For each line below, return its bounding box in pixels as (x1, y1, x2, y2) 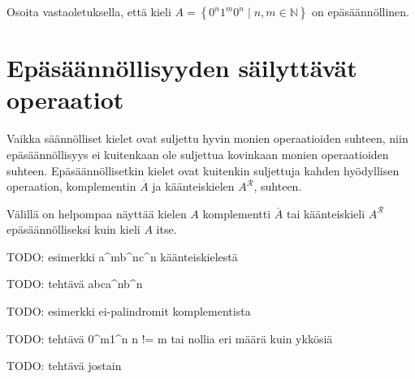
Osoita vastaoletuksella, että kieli (6, 3, 171, 19)
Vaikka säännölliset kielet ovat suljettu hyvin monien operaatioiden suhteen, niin (6, 130, 409, 147)
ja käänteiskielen (152, 178, 235, 195)
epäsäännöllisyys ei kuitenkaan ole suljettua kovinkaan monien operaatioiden (6, 145, 389, 162)
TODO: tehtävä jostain (6, 357, 122, 374)
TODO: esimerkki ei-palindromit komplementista (6, 303, 251, 320)
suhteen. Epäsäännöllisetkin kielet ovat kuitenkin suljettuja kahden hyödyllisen (6, 162, 400, 179)
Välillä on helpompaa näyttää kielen (6, 205, 187, 222)
